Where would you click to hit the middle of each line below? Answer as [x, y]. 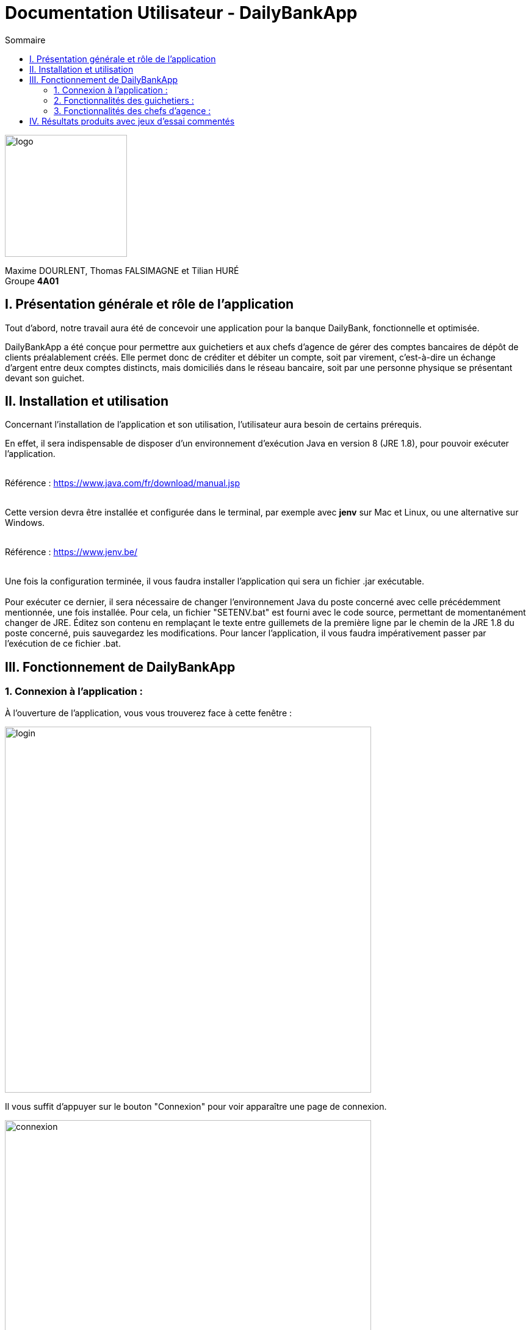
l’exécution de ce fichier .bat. [63, 644]
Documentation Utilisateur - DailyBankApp [181, 13]
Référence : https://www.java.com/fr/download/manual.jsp [122, 483]
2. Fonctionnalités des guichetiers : [124, 100]
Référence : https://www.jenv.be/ [71, 552]
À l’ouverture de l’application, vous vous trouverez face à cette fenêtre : [149, 713]
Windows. [25, 523]
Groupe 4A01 [32, 281]
